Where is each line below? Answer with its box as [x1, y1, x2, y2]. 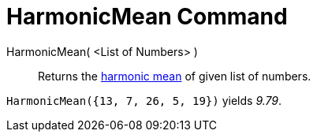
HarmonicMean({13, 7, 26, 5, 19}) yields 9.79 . [6, 93, 282, 107]
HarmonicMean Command [6, 3, 288, 30]
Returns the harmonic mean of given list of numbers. [38, 69, 311, 83]
